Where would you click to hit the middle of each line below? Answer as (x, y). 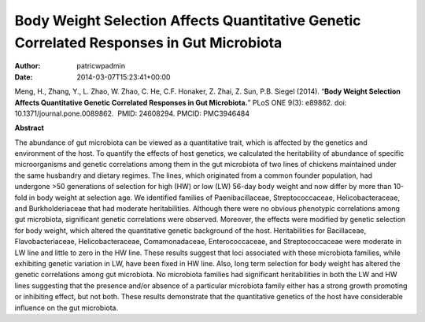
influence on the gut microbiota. (66, 308)
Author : (28, 66)
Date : (24, 77)
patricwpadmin (101, 66)
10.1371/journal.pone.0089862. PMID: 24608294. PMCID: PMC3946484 (132, 113)
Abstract (30, 128)
